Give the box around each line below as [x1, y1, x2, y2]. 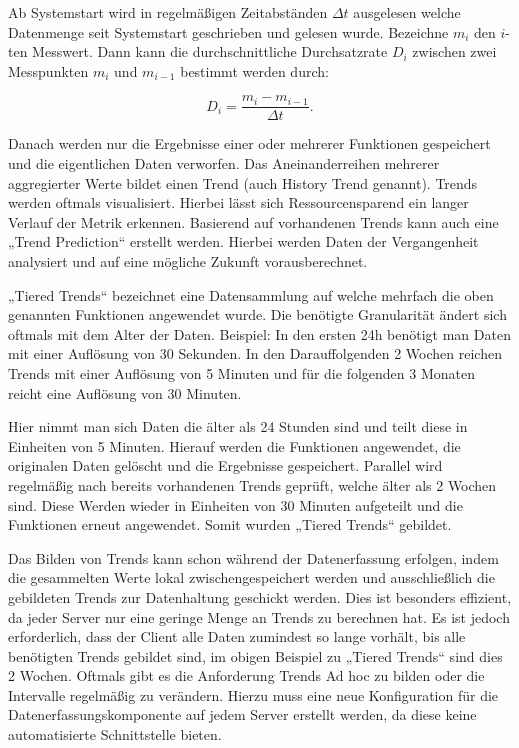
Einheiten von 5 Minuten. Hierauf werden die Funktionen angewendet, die [8, 435, 461, 456]
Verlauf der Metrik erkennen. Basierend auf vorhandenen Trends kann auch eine [8, 211, 499, 232]
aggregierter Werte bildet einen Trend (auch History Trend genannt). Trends [8, 172, 478, 193]
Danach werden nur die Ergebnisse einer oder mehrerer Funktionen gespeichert [8, 133, 491, 154]
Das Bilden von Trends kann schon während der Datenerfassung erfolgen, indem [8, 547, 499, 568]
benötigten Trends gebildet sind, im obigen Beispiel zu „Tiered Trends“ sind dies [8, 645, 503, 666]
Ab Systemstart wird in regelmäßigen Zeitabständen [8, 2, 328, 22]
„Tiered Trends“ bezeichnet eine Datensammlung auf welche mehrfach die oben [8, 284, 494, 305]
